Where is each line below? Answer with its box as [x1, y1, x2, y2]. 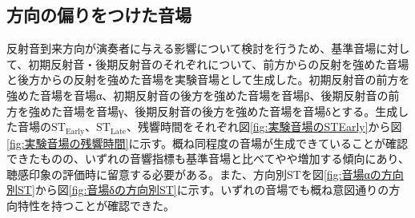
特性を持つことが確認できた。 [17, 197, 175, 213]
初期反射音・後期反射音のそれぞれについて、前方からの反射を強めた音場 [28, 55, 409, 72]
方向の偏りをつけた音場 [6, 2, 191, 27]
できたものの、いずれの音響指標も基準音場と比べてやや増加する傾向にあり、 [6, 150, 409, 167]
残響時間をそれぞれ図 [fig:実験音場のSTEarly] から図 [137, 118, 402, 135]
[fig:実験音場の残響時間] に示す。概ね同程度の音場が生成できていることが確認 [6, 134, 409, 151]
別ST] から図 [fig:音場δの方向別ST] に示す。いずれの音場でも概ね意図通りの [6, 181, 389, 198]
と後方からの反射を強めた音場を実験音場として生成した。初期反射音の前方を [6, 71, 410, 88]
